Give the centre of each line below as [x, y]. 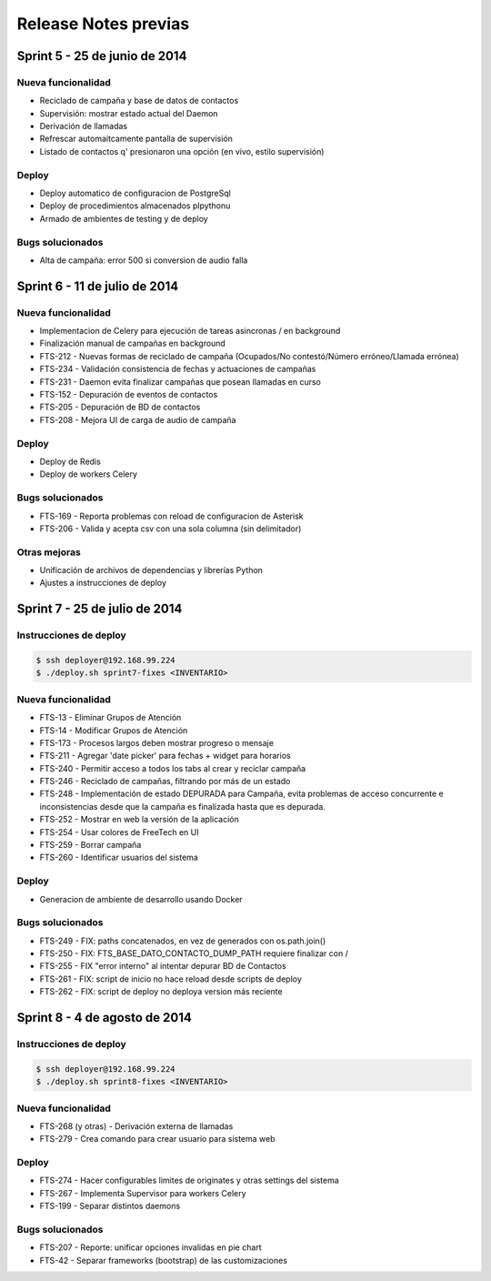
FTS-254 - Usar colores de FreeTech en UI [119, 832]
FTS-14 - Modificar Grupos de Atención [114, 730]
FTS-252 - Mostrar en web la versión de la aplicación [140, 820]
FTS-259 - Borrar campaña [90, 845]
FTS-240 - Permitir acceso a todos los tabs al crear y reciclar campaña [173, 768]
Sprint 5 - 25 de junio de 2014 [102, 56]
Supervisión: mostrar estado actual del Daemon [129, 113]
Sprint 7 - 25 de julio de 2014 [100, 609]
